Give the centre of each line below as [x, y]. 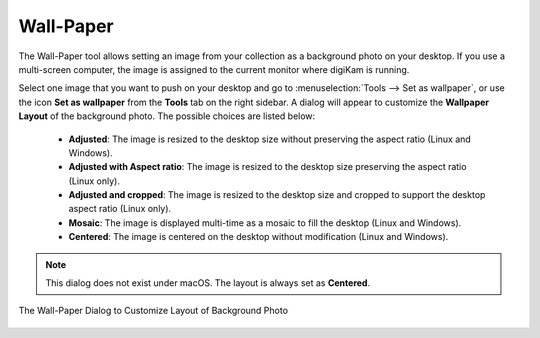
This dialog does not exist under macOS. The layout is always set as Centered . [207, 283]
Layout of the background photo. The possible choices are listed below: [167, 116]
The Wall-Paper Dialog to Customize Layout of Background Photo [153, 311]
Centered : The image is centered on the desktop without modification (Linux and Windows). [258, 237]
